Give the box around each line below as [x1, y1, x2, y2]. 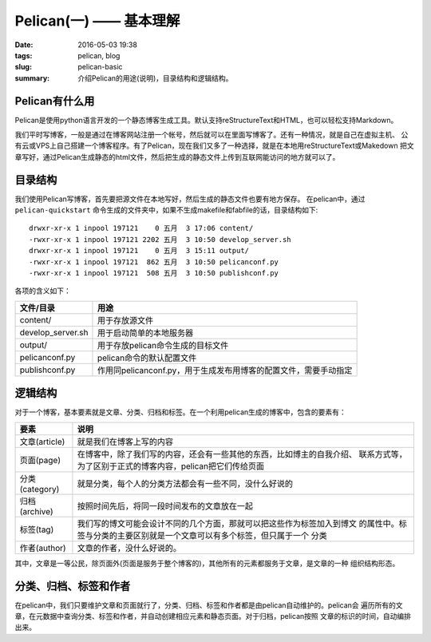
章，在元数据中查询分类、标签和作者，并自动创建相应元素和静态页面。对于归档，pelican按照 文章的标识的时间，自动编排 [14, 612, 411, 621]
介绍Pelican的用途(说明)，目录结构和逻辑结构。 [77, 73, 233, 83]
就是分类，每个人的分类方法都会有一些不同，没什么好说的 [77, 478, 293, 489]
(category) [19, 483, 60, 494]
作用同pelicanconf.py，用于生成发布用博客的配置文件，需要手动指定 [97, 364, 353, 375]
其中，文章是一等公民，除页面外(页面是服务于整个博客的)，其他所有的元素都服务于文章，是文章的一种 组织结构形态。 [14, 558, 400, 568]
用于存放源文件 [97, 315, 154, 326]
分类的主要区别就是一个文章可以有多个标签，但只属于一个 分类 [93, 529, 327, 541]
